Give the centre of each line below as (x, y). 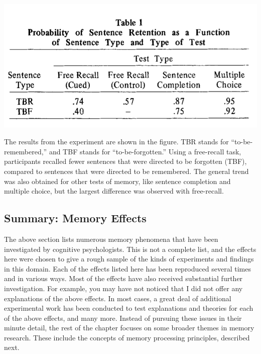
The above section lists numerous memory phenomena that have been (111, 239)
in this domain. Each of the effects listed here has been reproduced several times (127, 268)
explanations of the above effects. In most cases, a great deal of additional (118, 298)
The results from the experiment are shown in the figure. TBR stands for (116, 142)
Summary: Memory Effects (75, 218)
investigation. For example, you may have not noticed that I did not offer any (123, 288)
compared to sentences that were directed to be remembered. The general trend (126, 171)
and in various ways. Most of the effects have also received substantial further (123, 278)
